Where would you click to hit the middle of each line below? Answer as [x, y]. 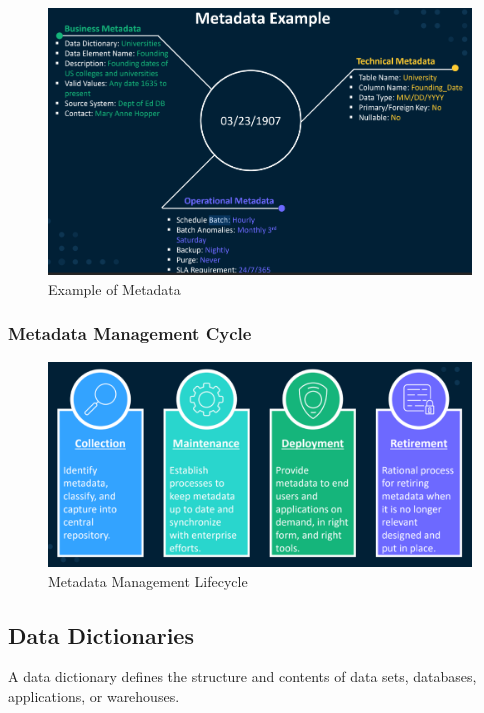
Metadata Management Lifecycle [148, 580]
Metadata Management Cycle [130, 333]
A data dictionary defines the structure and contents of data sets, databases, [242, 676]
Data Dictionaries [101, 634]
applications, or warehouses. [94, 696]
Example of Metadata [114, 288]
